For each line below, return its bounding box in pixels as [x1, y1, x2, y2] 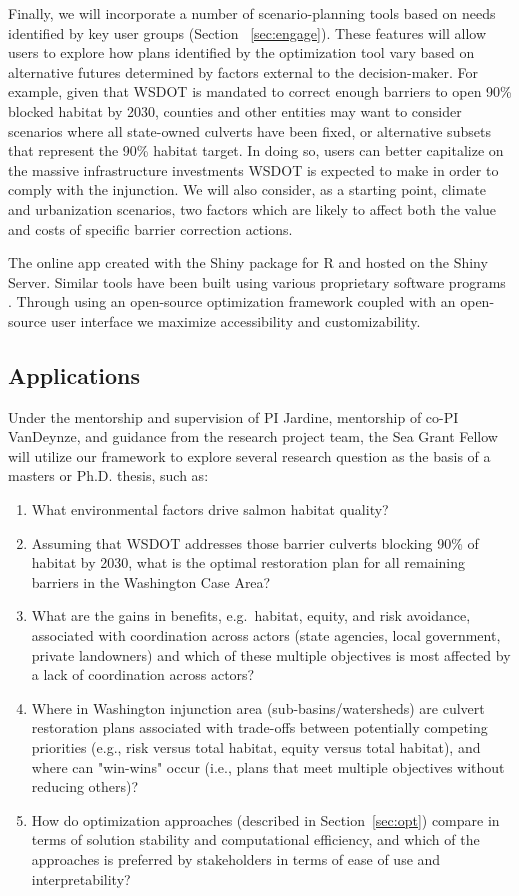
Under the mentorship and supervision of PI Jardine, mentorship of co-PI [8, 406, 459, 427]
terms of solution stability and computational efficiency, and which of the [31, 829, 480, 850]
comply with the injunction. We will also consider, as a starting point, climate [8, 179, 486, 200]
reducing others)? [31, 776, 139, 797]
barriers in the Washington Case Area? [31, 571, 271, 592]
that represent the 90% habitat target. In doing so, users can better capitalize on [8, 140, 504, 161]
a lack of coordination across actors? [31, 664, 255, 685]
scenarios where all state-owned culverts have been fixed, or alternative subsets [8, 120, 491, 141]
